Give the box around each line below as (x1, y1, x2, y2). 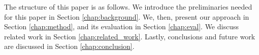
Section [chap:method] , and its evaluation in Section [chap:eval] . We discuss (4, 21, 239, 32)
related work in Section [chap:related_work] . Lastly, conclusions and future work (4, 31, 255, 41)
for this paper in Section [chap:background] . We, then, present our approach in (4, 11, 249, 22)
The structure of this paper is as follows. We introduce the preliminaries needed (4, 2, 252, 12)
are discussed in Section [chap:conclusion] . (4, 41, 135, 51)
